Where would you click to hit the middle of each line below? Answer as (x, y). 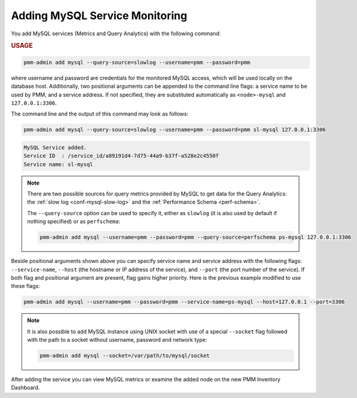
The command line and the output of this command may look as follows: (100, 114)
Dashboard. (25, 388)
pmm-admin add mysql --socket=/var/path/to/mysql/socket (125, 356)
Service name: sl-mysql (59, 164)
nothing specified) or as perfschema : (74, 222)
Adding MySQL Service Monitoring (99, 16)
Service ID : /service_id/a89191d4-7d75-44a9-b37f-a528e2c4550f (121, 156)
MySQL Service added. (55, 147)
